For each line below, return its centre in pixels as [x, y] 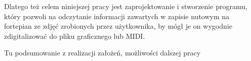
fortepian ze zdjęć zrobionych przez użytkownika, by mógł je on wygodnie [118, 26]
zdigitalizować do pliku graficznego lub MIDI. [75, 36]
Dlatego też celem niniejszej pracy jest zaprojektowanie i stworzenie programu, [126, 6]
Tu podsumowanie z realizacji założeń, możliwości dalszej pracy [102, 53]
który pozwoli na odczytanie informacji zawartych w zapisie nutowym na [117, 16]
